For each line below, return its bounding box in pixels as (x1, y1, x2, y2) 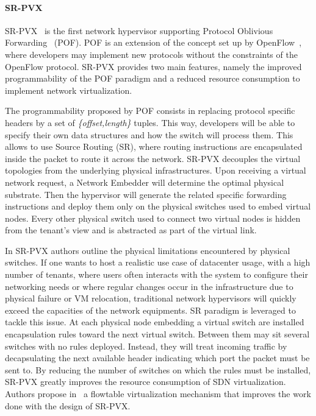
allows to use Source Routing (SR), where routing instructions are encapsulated (5, 140, 303, 153)
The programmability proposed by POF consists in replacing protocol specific (5, 104, 295, 117)
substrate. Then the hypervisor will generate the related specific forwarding (5, 188, 287, 200)
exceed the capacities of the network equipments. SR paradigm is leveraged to (5, 303, 296, 316)
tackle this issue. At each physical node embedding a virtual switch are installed (5, 316, 304, 328)
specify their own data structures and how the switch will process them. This (5, 128, 293, 141)
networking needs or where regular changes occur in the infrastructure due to (5, 280, 293, 292)
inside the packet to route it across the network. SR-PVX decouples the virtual (5, 152, 301, 164)
